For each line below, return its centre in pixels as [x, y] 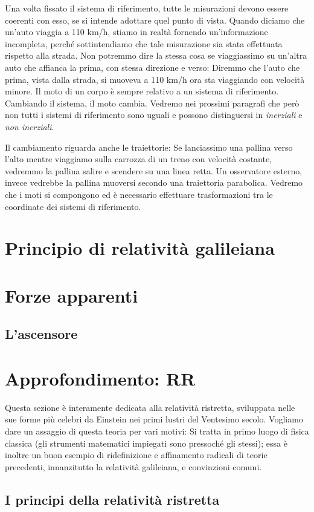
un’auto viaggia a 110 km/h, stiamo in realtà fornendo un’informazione [136, 32]
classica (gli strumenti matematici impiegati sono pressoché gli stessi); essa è [146, 443]
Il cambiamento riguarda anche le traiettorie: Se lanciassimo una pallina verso [149, 147]
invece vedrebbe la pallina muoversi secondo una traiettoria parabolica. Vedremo [154, 182]
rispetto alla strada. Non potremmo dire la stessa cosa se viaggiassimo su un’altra [156, 55]
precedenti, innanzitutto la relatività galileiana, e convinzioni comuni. [133, 466]
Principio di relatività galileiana [140, 248]
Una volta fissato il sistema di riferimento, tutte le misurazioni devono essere [147, 8]
